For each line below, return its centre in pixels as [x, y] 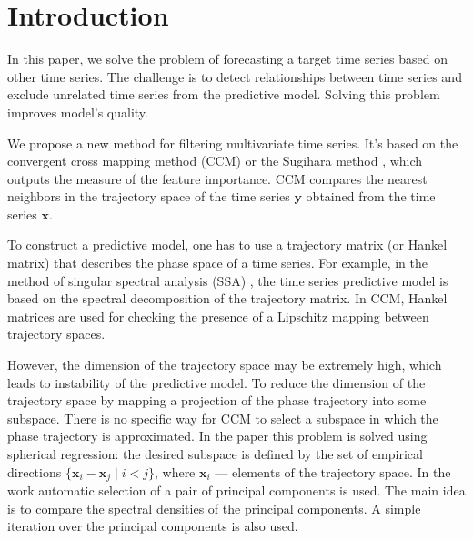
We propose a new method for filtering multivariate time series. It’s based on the [233, 143]
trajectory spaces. [56, 334]
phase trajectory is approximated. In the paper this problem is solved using [217, 436]
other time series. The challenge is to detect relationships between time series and [235, 76]
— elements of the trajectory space [312, 473]
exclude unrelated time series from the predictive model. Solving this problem [224, 94]
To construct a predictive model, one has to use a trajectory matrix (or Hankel [227, 245]
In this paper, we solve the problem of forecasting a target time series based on [227, 59]
